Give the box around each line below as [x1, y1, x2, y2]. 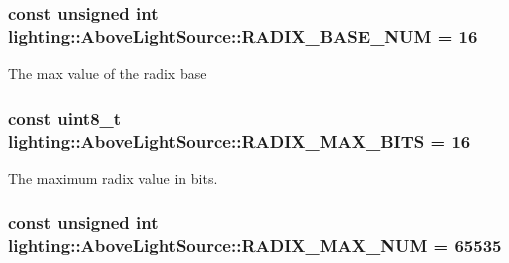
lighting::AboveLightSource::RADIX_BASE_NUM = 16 [8, 23, 478, 48]
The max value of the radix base [8, 63, 207, 84]
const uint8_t [8, 105, 122, 130]
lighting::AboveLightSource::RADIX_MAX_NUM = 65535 [8, 233, 502, 258]
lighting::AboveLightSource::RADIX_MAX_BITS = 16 [8, 128, 471, 153]
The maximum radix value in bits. [8, 167, 218, 188]
